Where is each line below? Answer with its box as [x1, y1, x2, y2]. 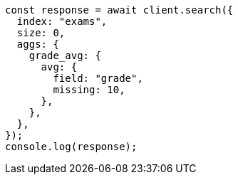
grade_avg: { [29, 50, 101, 61]
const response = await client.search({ [5, 4, 234, 16]
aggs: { [16, 38, 59, 50]
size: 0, [16, 27, 66, 38]
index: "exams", [16, 16, 108, 27]
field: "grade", [53, 73, 143, 84]
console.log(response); [5, 141, 138, 152]
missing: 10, [53, 84, 125, 95]
